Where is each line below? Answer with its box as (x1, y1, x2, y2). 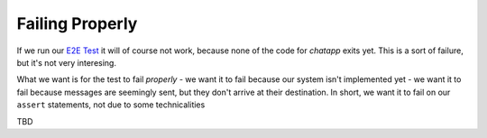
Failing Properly (16, 14, 138, 33)
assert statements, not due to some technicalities (16, 99, 206, 110)
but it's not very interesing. (16, 57, 117, 68)
